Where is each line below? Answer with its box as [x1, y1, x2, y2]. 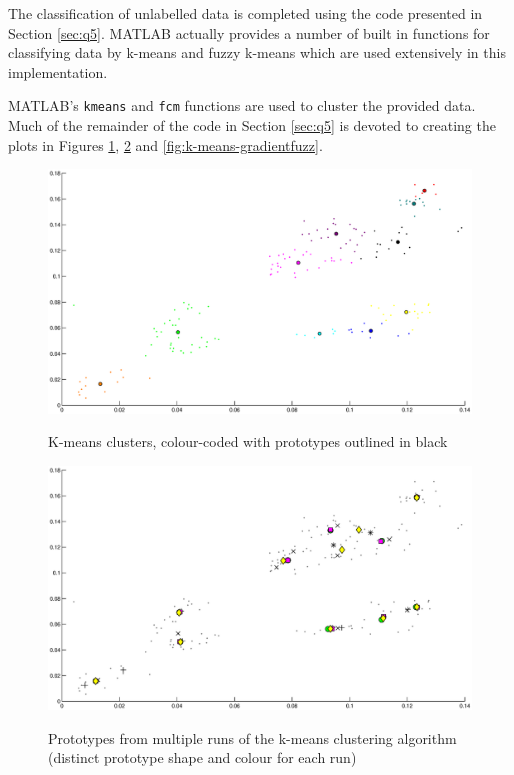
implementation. [8, 61, 108, 82]
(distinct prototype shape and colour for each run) [48, 747, 357, 768]
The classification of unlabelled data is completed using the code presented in [8, 3, 483, 23]
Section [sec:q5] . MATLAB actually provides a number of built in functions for [8, 22, 490, 43]
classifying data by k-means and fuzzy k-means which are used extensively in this [8, 42, 506, 63]
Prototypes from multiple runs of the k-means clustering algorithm [48, 727, 457, 748]
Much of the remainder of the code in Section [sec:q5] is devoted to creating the [8, 115, 496, 136]
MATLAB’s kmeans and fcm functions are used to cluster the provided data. [8, 95, 476, 116]
